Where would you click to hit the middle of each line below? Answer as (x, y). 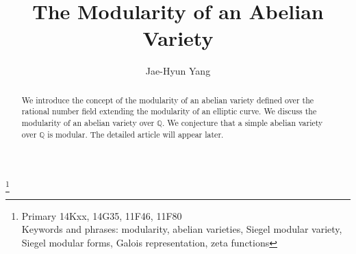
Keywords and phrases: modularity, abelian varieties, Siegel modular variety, (182, 229)
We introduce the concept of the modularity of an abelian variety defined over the (168, 100)
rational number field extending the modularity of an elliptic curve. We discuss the (169, 111)
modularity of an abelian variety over (88, 123)
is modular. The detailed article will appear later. (136, 134)
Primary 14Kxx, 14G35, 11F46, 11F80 (102, 215)
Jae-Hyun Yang (178, 71)
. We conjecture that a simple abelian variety (243, 123)
